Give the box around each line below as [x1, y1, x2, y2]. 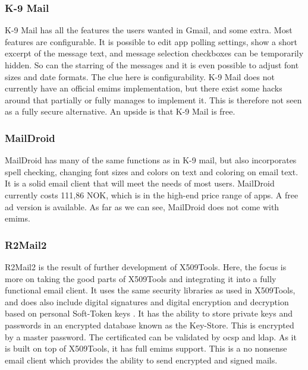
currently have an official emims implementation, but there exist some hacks [5, 82, 282, 94]
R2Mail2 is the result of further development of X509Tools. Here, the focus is [5, 260, 287, 273]
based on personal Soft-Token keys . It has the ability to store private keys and [5, 307, 293, 320]
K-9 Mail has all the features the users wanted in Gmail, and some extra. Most [5, 24, 293, 36]
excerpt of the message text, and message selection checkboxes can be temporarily [5, 47, 304, 59]
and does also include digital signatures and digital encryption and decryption [5, 295, 289, 308]
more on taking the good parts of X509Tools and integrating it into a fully [5, 272, 276, 284]
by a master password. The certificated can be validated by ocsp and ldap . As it [5, 330, 297, 343]
